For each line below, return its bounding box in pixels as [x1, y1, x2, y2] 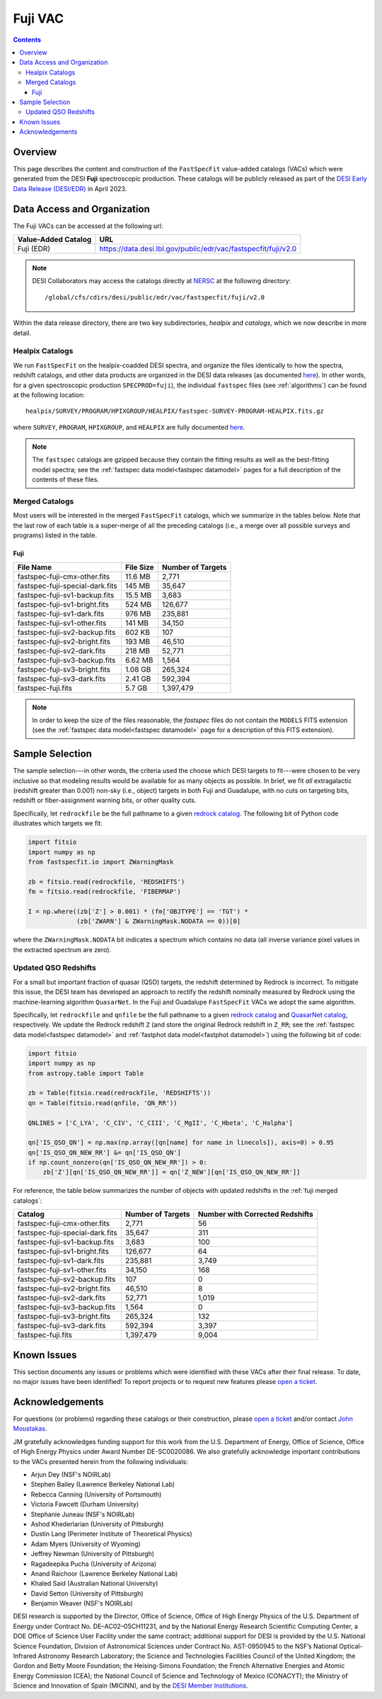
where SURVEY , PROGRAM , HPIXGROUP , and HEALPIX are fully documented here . [13, 423, 245, 431]
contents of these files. [32, 475, 99, 484]
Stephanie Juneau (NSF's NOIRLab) [30, 1510, 135, 1518]
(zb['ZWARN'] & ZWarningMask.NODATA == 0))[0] [76, 917, 241, 925]
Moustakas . [13, 1424, 47, 1433]
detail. [13, 328, 32, 337]
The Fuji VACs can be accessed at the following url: [13, 222, 163, 230]
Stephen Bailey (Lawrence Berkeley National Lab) [30, 1480, 175, 1489]
